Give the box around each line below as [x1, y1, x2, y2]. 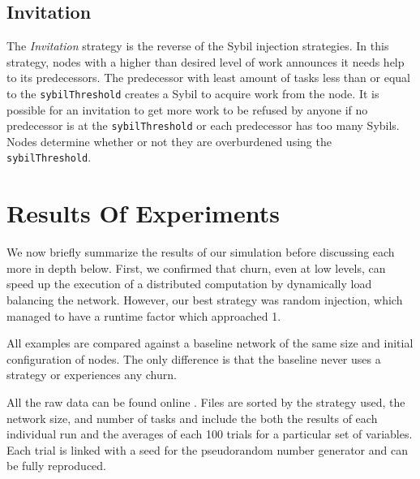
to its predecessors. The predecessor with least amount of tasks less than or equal [6, 69, 410, 86]
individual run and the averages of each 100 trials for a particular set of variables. [6, 425, 413, 442]
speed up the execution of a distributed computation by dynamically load [6, 275, 372, 292]
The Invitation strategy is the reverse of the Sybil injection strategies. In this [6, 37, 389, 54]
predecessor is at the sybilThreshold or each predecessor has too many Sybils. [6, 117, 400, 134]
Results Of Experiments [6, 196, 280, 230]
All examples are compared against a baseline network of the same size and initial [6, 334, 414, 352]
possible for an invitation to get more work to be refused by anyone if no [6, 101, 368, 118]
